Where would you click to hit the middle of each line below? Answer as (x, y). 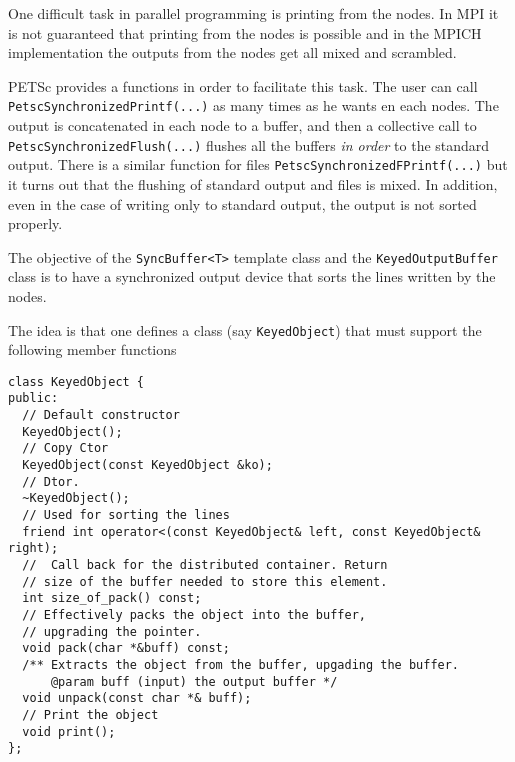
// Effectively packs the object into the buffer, (194, 615)
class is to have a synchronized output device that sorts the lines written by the (252, 276)
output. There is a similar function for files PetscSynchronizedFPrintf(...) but (258, 164)
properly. (35, 223)
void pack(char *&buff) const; (126, 648)
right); (33, 548)
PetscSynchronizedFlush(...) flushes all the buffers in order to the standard (249, 144)
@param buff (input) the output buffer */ (194, 681)
